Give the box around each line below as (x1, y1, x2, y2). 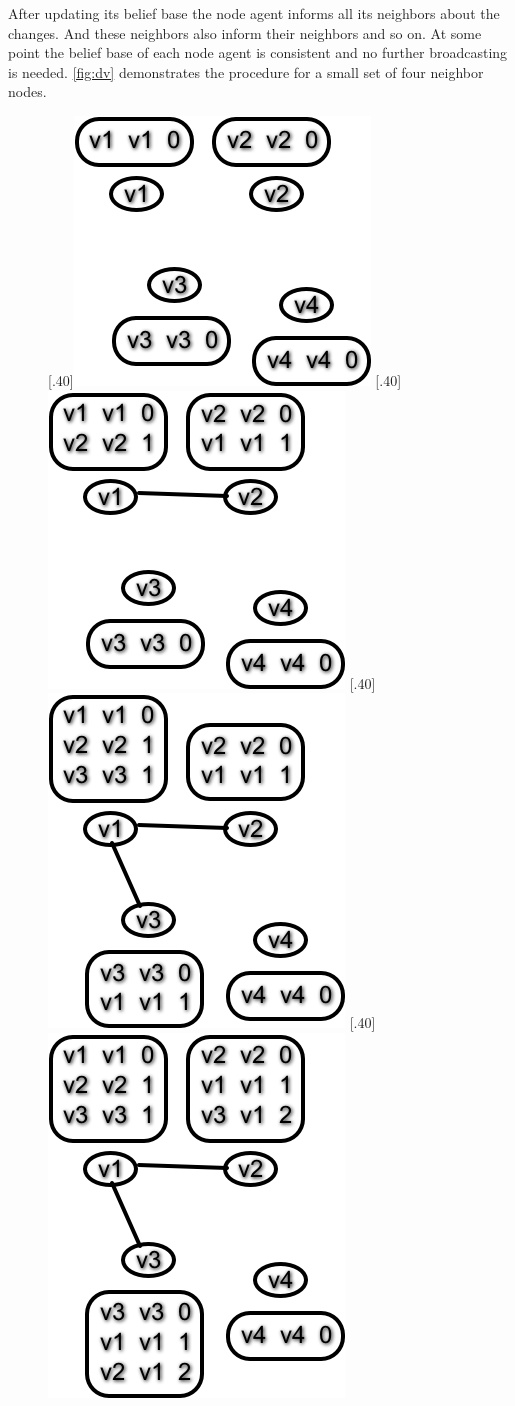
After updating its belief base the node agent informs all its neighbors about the (8, 3, 500, 23)
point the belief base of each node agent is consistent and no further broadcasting (8, 42, 508, 63)
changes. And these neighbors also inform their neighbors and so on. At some (8, 22, 482, 43)
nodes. (8, 81, 47, 102)
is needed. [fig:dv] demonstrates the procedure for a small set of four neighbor (8, 61, 484, 82)
